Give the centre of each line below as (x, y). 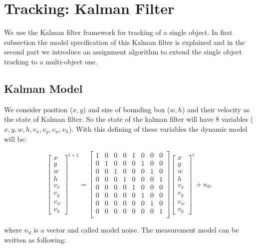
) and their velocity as (216, 109)
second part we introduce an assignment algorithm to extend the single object (123, 52)
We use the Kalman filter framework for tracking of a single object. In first (118, 32)
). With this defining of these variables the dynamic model (158, 128)
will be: (15, 139)
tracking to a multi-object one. (51, 61)
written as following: (35, 239)
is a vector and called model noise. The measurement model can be (136, 230)
